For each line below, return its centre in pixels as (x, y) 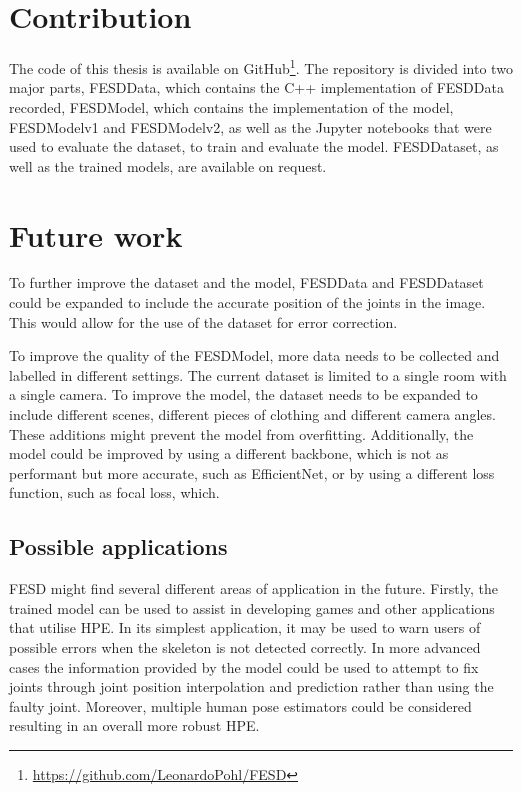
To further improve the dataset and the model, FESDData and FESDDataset (246, 282)
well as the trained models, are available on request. (168, 165)
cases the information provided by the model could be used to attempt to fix (244, 666)
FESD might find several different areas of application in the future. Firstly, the (253, 588)
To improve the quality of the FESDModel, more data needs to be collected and (254, 355)
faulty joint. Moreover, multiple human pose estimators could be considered (240, 705)
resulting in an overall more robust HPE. (134, 725)
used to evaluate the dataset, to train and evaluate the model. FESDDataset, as (254, 146)
